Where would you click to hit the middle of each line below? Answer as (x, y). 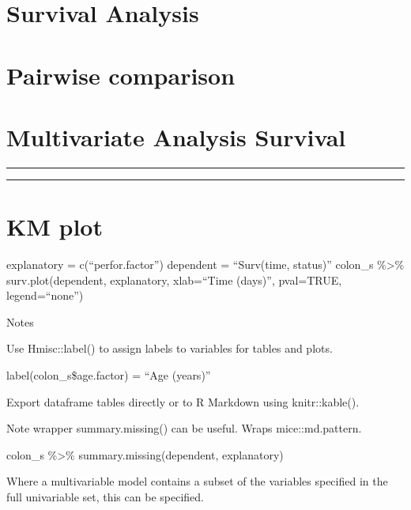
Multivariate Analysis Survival (176, 136)
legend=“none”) (45, 295)
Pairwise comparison (121, 75)
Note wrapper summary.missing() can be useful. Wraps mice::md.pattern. (184, 428)
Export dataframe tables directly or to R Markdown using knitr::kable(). (183, 401)
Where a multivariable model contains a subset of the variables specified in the (197, 481)
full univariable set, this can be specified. (105, 496)
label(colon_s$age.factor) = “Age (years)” (109, 374)
